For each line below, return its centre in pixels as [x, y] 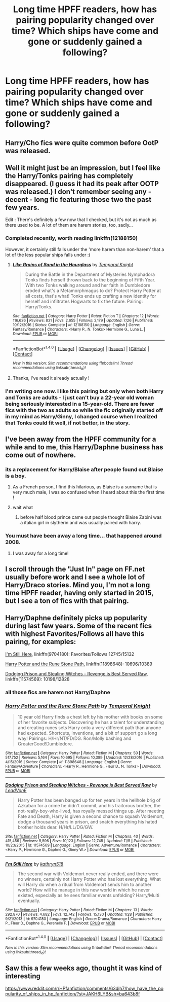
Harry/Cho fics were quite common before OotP [82, 143]
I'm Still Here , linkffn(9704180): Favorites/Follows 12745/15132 [70, 654]
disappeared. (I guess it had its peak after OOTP [82, 184]
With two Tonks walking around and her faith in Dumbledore [88, 285]
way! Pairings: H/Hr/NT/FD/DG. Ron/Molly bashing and [74, 738]
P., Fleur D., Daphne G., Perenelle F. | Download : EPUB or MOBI [60, 923]
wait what [23, 508]
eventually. [29, 901]
